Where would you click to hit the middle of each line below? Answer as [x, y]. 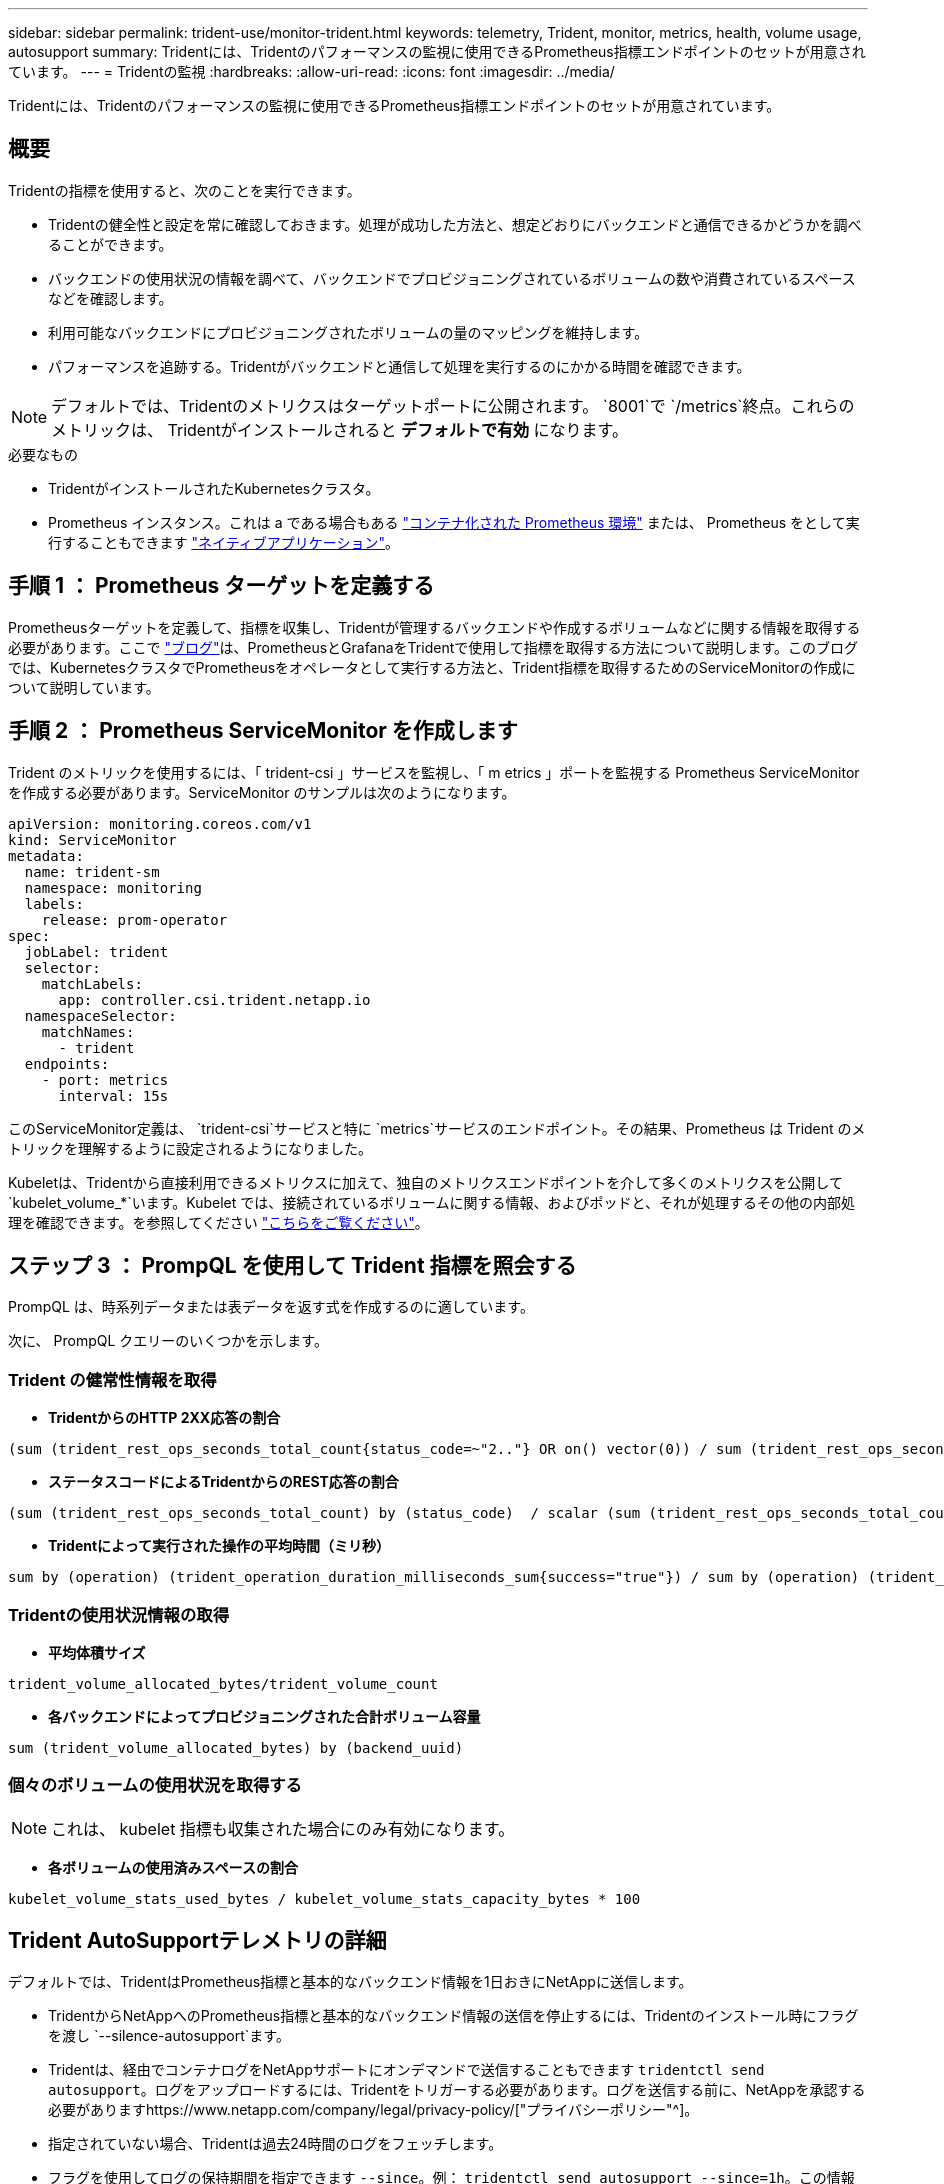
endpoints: [67, 1063]
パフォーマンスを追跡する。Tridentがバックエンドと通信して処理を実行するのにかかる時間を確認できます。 [399, 366]
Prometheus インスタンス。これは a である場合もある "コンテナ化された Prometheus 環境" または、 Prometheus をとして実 [454, 522]
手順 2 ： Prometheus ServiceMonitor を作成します [263, 731]
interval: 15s [113, 1095]
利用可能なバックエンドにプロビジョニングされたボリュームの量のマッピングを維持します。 [348, 332]
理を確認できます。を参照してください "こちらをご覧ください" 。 [218, 1222]
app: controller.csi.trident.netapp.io [214, 999]
